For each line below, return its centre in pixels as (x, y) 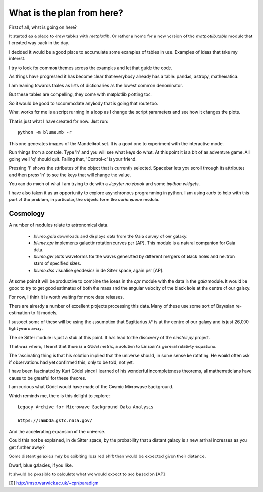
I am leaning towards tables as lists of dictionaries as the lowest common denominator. (96, 86)
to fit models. (44, 313)
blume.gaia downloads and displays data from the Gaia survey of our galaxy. (110, 236)
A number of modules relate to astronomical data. (59, 225)
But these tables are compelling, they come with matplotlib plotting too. (80, 94)
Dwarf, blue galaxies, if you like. (41, 465)
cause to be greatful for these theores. (47, 378)
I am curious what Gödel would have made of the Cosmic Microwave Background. (91, 387)
